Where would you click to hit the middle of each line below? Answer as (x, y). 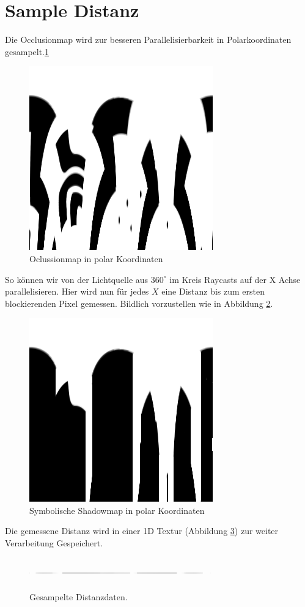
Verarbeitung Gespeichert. (54, 543)
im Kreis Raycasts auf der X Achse (235, 279)
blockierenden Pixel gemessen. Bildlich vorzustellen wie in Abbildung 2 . (139, 303)
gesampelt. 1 (27, 51)
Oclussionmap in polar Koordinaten (96, 258)
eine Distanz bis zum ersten (213, 291)
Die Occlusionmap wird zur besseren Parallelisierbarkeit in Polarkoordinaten (148, 40)
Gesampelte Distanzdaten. (79, 597)
